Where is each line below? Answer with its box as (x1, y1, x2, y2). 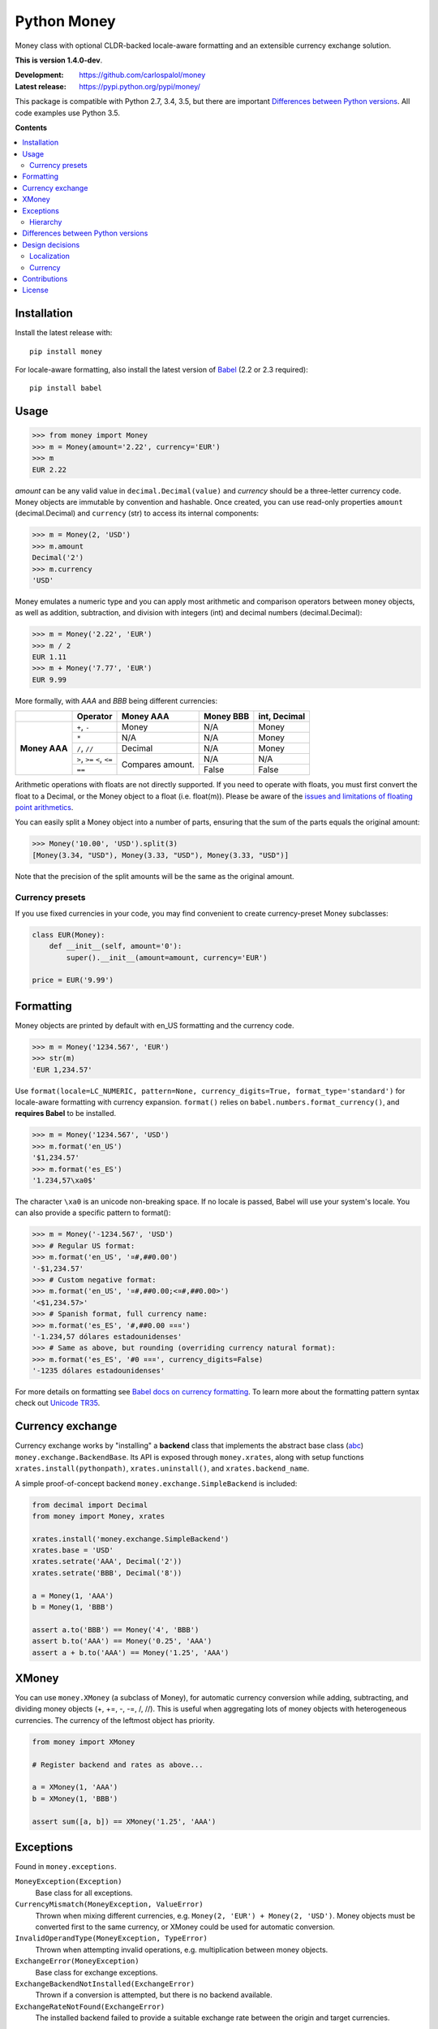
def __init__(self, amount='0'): (49, 941, 182, 951)
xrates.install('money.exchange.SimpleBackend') (32, 1534, 230, 1544)
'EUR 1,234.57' (32, 1065, 92, 1075)
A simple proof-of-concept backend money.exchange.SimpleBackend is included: (15, 1478, 298, 1488)
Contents (15, 123, 48, 132)
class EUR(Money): (32, 930, 105, 939)
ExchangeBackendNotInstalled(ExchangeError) (15, 1979, 195, 1988)
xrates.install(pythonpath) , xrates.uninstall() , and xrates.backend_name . (15, 1463, 310, 1473)
